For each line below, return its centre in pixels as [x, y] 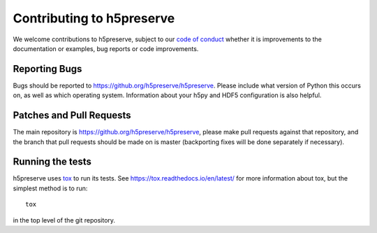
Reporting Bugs [47, 69]
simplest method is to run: [50, 188]
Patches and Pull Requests [72, 115]
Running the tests [52, 162]
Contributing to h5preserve [94, 18]
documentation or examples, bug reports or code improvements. [106, 48]
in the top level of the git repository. [64, 220]
